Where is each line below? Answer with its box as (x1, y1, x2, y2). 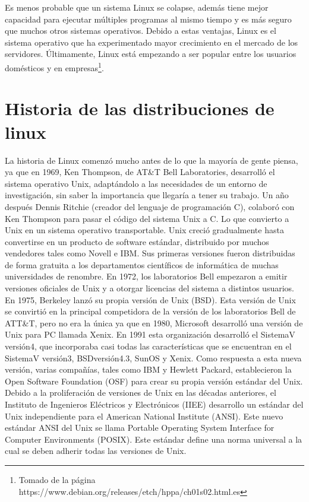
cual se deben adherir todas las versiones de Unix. (5, 444, 187, 457)
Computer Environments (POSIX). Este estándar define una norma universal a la (5, 433, 302, 445)
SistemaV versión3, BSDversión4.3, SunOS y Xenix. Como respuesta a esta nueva (5, 351, 302, 364)
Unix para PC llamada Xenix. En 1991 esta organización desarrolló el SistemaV (5, 328, 295, 341)
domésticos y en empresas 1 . (5, 59, 104, 74)
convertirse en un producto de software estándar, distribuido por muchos (5, 235, 269, 247)
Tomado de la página (18, 473, 96, 485)
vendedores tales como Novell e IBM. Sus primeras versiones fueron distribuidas (5, 247, 295, 259)
